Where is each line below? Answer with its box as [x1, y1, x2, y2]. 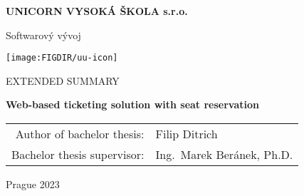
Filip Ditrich [155, 125, 218, 143]
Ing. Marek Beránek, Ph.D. [155, 146, 293, 163]
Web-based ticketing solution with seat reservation [6, 97, 260, 112]
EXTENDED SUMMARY [6, 73, 120, 88]
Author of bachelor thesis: [15, 125, 145, 143]
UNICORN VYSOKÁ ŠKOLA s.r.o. [6, 4, 188, 18]
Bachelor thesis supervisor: [11, 146, 145, 163]
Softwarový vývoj [6, 27, 81, 42]
